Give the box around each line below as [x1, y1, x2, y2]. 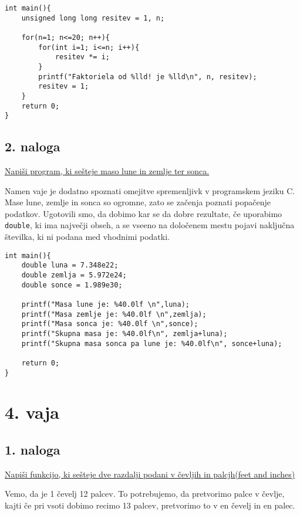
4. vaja [5, 400, 59, 424]
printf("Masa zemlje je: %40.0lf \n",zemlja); [21, 310, 207, 319]
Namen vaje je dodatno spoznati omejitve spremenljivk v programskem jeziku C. [5, 184, 295, 196]
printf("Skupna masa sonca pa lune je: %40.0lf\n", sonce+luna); [21, 339, 282, 348]
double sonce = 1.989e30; [21, 280, 123, 289]
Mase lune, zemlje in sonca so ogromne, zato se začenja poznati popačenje [5, 196, 271, 208]
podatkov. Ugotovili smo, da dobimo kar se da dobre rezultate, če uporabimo [5, 207, 282, 219]
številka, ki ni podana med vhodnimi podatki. [5, 231, 170, 243]
